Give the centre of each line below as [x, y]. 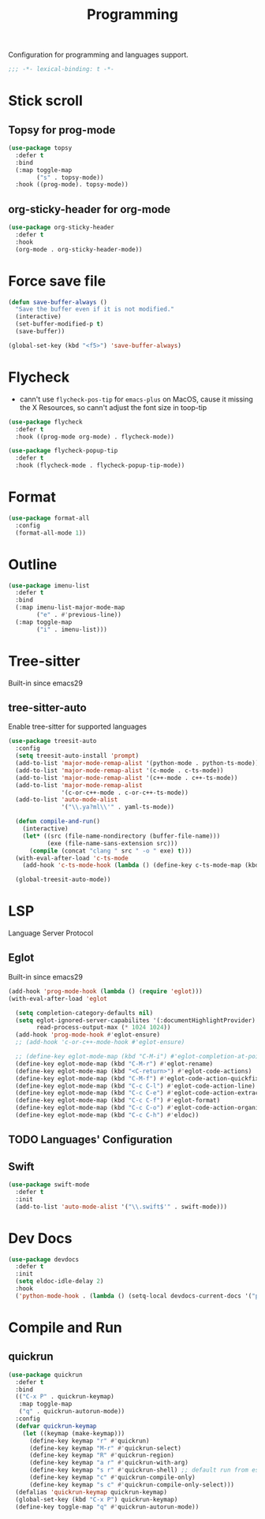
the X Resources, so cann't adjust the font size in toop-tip [113, 407]
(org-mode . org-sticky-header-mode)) [79, 249]
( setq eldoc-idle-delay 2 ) [60, 1282]
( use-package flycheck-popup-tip [63, 451]
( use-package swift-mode [49, 1185]
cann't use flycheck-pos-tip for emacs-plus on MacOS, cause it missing [136, 399]
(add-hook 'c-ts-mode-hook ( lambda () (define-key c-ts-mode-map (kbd [141, 865]
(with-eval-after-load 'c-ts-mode [72, 858]
